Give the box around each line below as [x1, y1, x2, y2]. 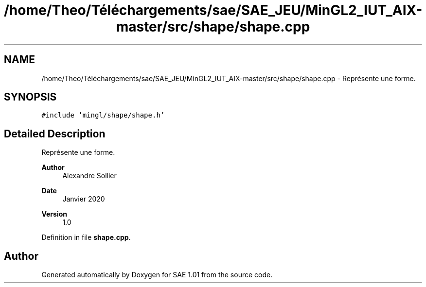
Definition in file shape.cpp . [41, 233, 131, 242]
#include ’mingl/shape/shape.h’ [41, 111, 165, 119]
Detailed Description [4, 127, 106, 140]
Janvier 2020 [62, 195, 105, 203]
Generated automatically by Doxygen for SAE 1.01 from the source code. [41, 270, 273, 279]
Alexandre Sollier [62, 171, 117, 180]
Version [41, 210, 67, 219]
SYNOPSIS [4, 91, 57, 103]
